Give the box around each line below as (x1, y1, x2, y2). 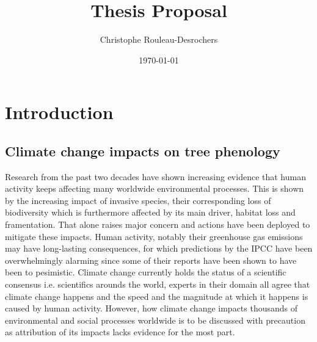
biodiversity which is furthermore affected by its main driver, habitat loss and (5, 206, 296, 219)
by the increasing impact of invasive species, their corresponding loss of (5, 194, 271, 206)
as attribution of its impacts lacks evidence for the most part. (5, 326, 235, 338)
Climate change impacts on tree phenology (5, 141, 280, 160)
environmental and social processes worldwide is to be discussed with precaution (5, 313, 305, 326)
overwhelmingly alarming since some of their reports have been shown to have (5, 253, 297, 266)
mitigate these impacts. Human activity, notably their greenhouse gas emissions (5, 230, 303, 242)
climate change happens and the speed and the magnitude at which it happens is (5, 289, 308, 302)
